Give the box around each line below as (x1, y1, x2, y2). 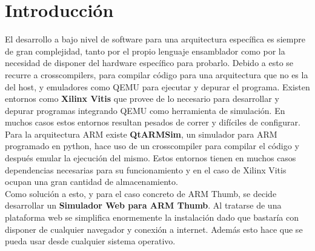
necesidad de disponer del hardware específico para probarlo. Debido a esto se (5, 56, 294, 69)
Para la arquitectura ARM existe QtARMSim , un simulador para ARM (5, 127, 277, 140)
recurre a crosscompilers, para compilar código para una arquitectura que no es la (5, 68, 308, 81)
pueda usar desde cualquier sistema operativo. (5, 235, 176, 247)
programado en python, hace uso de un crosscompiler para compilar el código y (5, 139, 299, 152)
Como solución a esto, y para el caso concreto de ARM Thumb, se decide (5, 187, 277, 199)
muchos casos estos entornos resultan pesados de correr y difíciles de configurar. (5, 116, 300, 129)
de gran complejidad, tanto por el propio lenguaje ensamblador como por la (5, 44, 285, 57)
